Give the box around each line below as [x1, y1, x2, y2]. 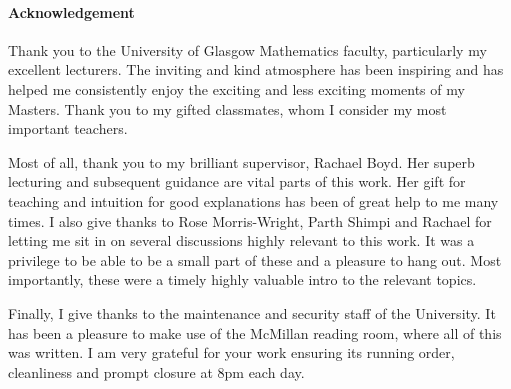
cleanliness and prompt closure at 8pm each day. [8, 361, 305, 382]
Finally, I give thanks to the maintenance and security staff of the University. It [8, 302, 496, 323]
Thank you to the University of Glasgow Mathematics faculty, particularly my [8, 39, 487, 60]
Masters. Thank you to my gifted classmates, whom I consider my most [8, 98, 447, 119]
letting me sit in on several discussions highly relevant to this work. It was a [8, 230, 475, 251]
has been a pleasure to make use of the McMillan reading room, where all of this [8, 322, 502, 343]
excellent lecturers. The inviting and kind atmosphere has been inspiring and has [8, 59, 504, 80]
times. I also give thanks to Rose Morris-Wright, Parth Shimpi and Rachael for [8, 210, 492, 231]
